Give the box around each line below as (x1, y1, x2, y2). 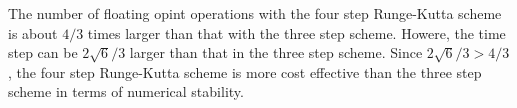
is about (8, 22, 58, 43)
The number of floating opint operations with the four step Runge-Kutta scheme (8, 3, 502, 23)
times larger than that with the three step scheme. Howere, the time (87, 22, 506, 43)
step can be (8, 42, 78, 63)
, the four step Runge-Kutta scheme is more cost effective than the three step (8, 61, 482, 82)
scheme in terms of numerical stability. (8, 81, 244, 102)
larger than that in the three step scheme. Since (129, 42, 423, 63)
